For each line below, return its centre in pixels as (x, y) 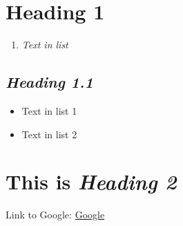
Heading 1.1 (49, 82)
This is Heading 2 (91, 182)
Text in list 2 (49, 134)
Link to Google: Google (55, 215)
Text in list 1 (49, 110)
